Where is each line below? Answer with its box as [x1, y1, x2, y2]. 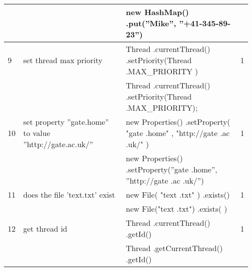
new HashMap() [126, 6, 189, 17]
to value [23, 127, 50, 138]
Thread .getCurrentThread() [126, 242, 223, 254]
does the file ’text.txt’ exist [23, 189, 115, 200]
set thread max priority [23, 54, 103, 66]
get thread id [23, 222, 67, 234]
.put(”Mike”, [126, 17, 176, 29]
